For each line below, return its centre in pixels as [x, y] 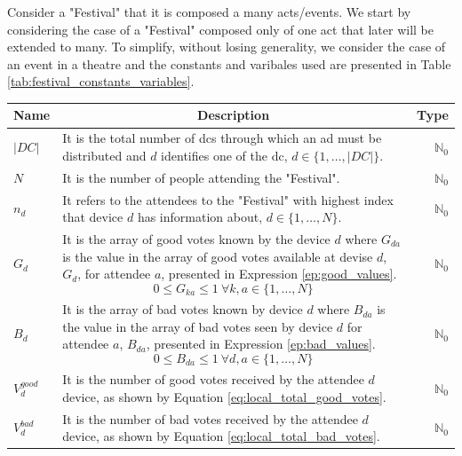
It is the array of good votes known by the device [196, 239]
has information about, [200, 217]
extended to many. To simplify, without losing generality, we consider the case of [227, 47]
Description [234, 115]
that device [93, 217]
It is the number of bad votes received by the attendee [210, 418]
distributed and [104, 155]
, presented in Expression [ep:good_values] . [279, 274]
